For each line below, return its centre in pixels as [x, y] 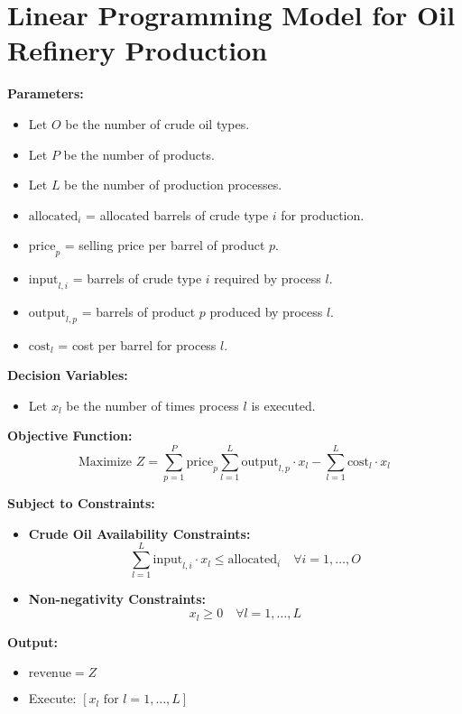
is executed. [283, 405]
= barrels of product [139, 311]
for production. [323, 214]
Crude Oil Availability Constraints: [139, 533]
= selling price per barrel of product [165, 245]
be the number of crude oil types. [157, 123]
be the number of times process [152, 405]
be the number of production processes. [173, 185]
